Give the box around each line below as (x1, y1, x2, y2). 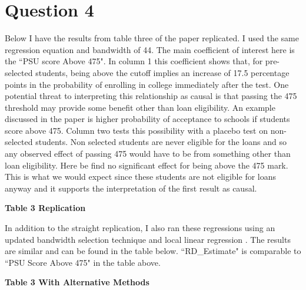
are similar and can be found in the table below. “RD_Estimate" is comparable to (5, 245, 301, 257)
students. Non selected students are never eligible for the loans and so (35, 136, 287, 148)
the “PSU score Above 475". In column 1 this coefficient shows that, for (5, 55, 263, 67)
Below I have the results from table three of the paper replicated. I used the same (5, 32, 299, 44)
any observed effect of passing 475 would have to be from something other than (5, 147, 291, 160)
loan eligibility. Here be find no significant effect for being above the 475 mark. (5, 159, 288, 171)
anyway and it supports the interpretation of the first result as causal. (5, 182, 257, 194)
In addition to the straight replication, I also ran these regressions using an (5, 222, 275, 234)
